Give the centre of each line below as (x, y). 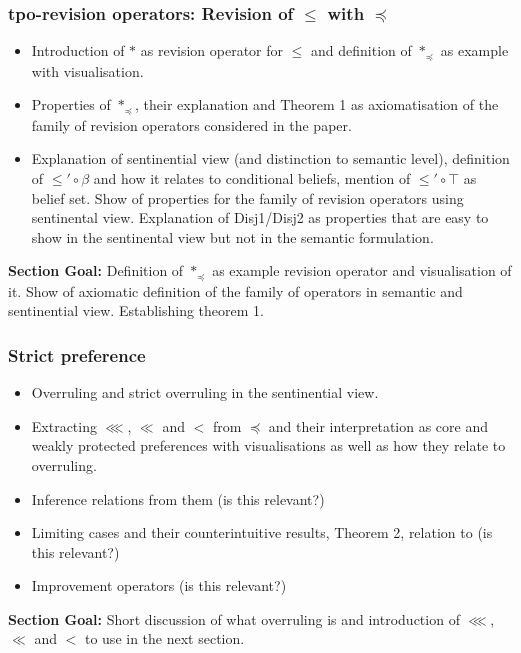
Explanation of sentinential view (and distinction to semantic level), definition (270, 158)
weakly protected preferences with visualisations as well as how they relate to (268, 445)
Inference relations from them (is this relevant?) (178, 498)
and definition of (361, 50)
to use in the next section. (164, 638)
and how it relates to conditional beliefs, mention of (252, 177)
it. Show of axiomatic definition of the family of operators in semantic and (235, 290)
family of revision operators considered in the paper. (191, 124)
